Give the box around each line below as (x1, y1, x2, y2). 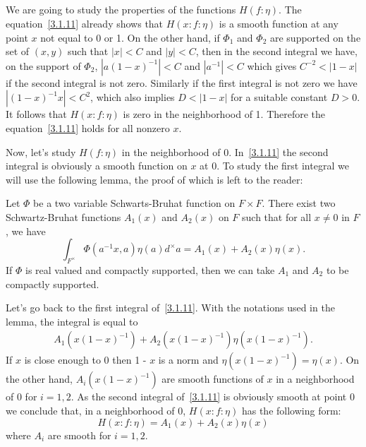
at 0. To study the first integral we (200, 158, 349, 173)
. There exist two (262, 196, 336, 210)
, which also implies (90, 90, 175, 105)
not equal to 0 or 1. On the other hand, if (40, 30, 220, 44)
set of (6, 44, 30, 59)
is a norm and (158, 352, 219, 367)
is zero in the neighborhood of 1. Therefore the (123, 107, 326, 121)
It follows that (6, 107, 67, 121)
